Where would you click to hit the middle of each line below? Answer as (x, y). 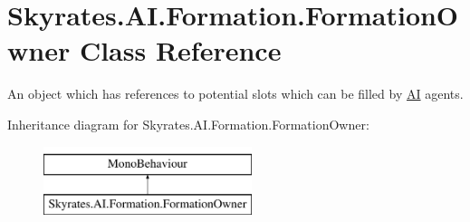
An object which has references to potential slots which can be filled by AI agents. (235, 94)
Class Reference (180, 50)
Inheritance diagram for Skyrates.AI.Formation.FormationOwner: (188, 124)
